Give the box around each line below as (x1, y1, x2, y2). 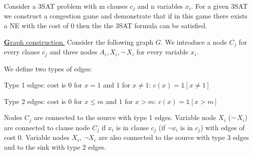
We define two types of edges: (4, 63, 92, 73)
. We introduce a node (160, 36, 227, 47)
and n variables (137, 1, 183, 11)
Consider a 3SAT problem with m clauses (4, 1, 128, 11)
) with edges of (200, 122, 245, 132)
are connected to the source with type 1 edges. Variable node (34, 112, 216, 122)
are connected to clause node (4, 122, 90, 132)
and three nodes (49, 47, 97, 57)
